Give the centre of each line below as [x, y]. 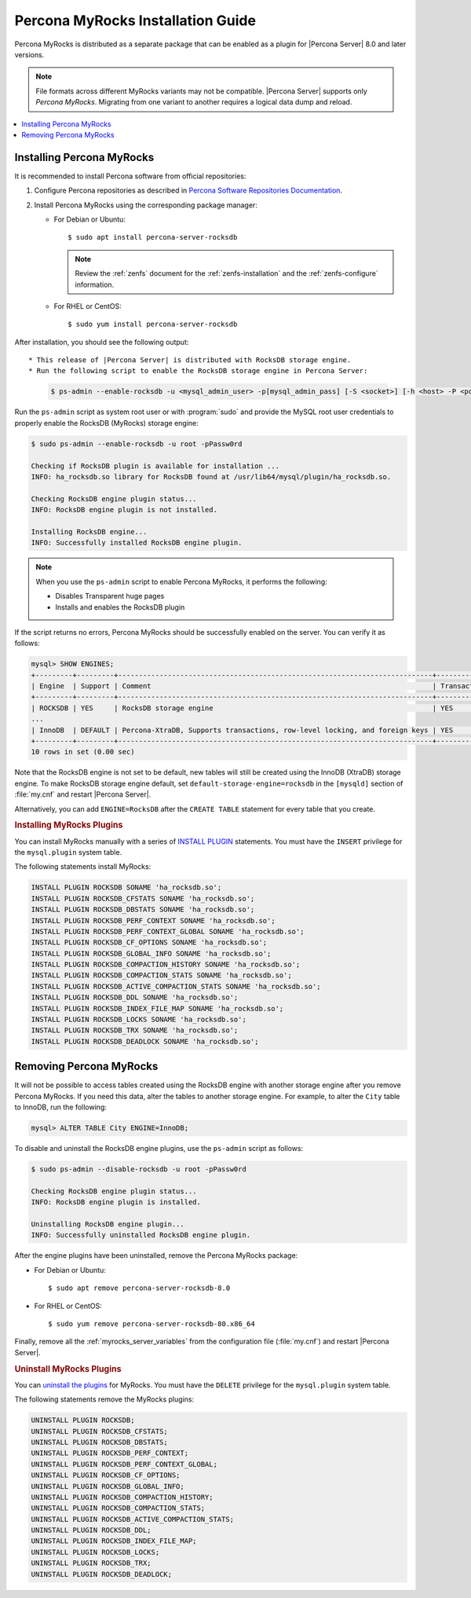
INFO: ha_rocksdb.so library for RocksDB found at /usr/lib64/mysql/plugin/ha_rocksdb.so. [211, 476]
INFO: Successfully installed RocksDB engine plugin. [137, 543]
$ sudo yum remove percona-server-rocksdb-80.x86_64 [152, 1323]
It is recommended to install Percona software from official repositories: [130, 176]
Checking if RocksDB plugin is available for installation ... [155, 466]
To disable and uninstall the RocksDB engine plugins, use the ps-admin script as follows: [159, 1149]
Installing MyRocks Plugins [69, 825]
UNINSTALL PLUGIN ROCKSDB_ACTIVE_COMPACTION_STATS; [133, 1519]
